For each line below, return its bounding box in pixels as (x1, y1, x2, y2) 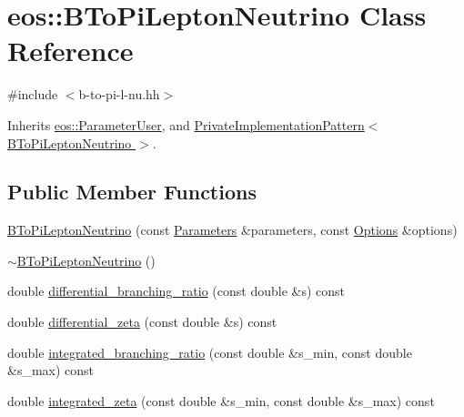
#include (7, 85, 58, 104)
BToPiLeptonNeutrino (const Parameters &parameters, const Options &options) (7, 220, 458, 239)
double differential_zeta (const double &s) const (7, 312, 277, 331)
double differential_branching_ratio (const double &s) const (7, 281, 346, 300)
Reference (7, 32, 134, 69)
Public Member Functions (7, 178, 257, 206)
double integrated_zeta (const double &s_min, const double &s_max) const (7, 391, 435, 410)
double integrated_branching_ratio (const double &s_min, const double (7, 342, 412, 361)
